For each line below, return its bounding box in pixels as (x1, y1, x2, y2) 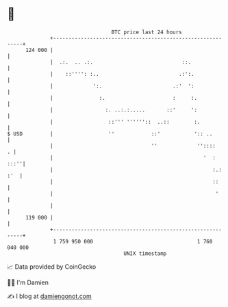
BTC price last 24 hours (111, 29, 183, 36)
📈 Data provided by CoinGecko (7, 263, 97, 271)
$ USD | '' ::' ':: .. (7, 130, 213, 137)
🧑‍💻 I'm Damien (7, 278, 49, 286)
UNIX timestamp (123, 250, 167, 257)
